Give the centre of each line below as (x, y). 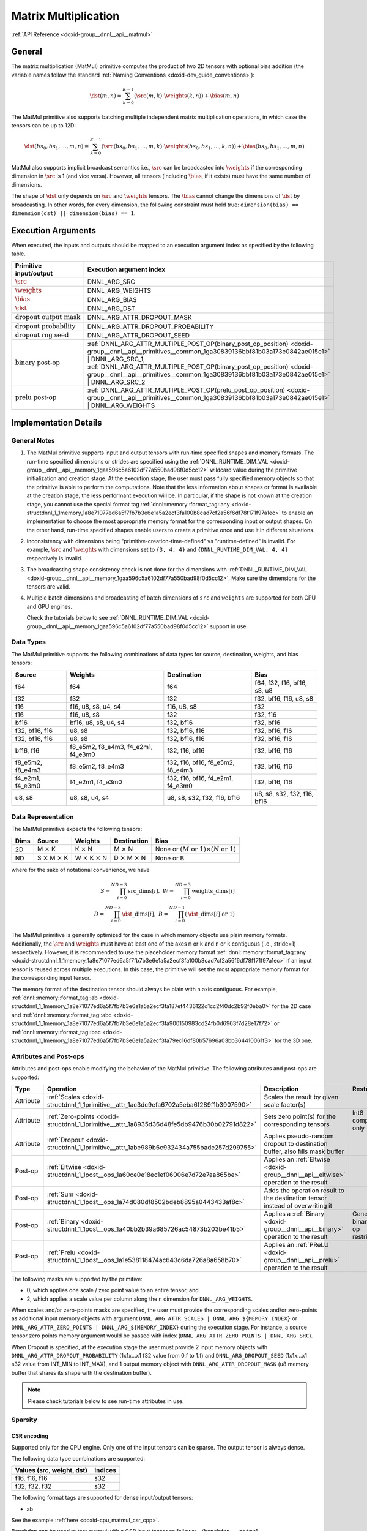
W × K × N (91, 858)
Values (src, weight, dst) (51, 1470)
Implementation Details (57, 423)
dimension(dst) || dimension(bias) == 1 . (73, 213)
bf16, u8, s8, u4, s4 (97, 723)
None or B (170, 859)
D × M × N (130, 858)
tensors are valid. (48, 587)
